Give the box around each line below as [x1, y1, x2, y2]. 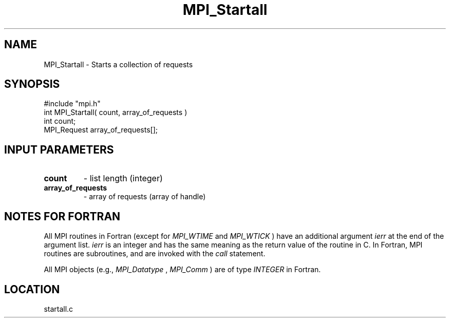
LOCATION [4, 282, 60, 296]
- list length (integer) [83, 173, 163, 184]
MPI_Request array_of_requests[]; [44, 125, 158, 135]
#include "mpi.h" [44, 99, 101, 108]
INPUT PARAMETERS [4, 143, 114, 156]
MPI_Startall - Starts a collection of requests [44, 60, 193, 69]
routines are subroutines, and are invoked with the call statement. [44, 249, 266, 258]
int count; [44, 117, 76, 126]
